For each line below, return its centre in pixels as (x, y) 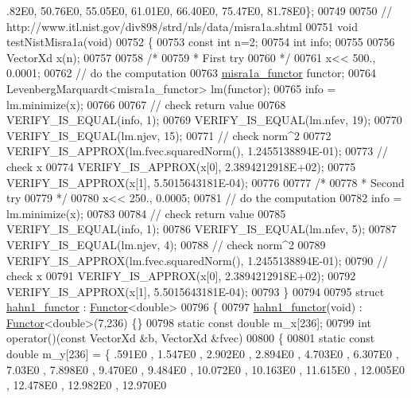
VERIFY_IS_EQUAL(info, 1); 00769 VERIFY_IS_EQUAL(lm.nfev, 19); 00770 (204, 120)
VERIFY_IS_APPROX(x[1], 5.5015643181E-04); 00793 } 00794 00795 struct (196, 291)
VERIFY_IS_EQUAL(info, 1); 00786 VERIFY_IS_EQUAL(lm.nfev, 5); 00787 (202, 229)
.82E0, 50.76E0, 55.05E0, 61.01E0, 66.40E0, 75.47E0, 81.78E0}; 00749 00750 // (200, 10)
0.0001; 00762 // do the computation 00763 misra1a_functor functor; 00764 (191, 73)
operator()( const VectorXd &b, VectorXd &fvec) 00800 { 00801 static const (191, 338)
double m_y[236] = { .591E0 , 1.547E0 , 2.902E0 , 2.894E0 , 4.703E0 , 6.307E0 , (203, 354)
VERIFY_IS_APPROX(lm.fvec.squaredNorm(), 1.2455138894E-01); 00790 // (197, 260)
